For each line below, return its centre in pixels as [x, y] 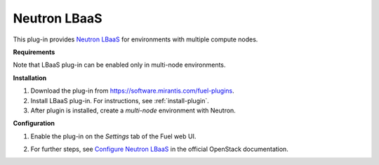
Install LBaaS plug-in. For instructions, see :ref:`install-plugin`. [120, 100]
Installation [30, 78]
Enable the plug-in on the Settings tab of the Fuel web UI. [113, 136]
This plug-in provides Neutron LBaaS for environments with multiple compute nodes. [135, 39]
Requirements [34, 52]
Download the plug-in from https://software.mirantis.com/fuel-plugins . [132, 91]
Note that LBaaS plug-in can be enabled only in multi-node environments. [119, 65]
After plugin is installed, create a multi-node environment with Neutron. [133, 110]
